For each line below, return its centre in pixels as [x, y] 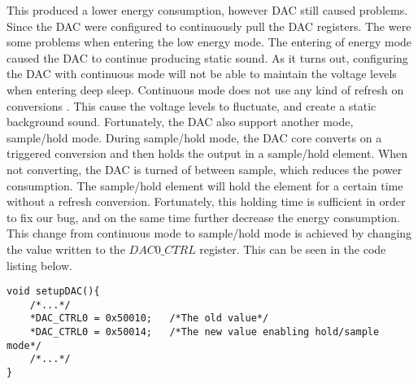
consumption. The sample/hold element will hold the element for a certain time [205, 185]
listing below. [39, 265]
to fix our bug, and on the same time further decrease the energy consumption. [203, 217]
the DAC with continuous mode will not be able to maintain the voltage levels [202, 74]
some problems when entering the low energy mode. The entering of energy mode [209, 42]
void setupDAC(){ [53, 292]
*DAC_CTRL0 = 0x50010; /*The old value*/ [149, 319]
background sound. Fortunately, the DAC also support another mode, [180, 122]
